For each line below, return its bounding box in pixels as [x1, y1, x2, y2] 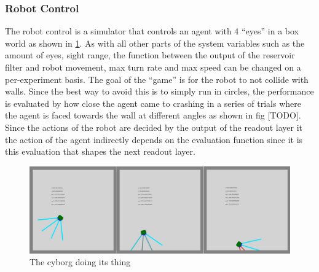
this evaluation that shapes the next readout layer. [5, 145, 195, 158]
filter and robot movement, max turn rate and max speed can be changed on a [5, 61, 301, 73]
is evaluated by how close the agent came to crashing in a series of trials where [5, 96, 301, 109]
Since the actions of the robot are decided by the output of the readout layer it [5, 120, 303, 133]
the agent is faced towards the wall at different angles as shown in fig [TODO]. [5, 109, 301, 122]
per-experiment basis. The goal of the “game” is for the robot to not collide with [5, 72, 309, 85]
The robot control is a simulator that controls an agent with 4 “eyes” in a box [5, 25, 299, 37]
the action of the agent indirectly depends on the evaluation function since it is [5, 133, 303, 146]
